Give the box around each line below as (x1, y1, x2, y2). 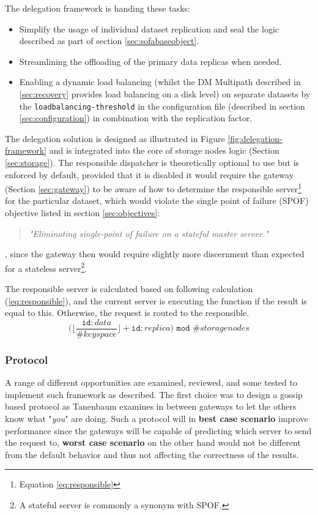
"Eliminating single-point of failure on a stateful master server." (29, 227, 268, 239)
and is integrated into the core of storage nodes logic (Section (49, 144, 279, 157)
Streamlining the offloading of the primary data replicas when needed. (19, 55, 282, 67)
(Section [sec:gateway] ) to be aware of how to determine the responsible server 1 (5, 181, 302, 195)
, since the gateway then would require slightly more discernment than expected (5, 247, 305, 260)
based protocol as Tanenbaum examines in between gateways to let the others (5, 400, 297, 413)
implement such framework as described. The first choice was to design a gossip (5, 388, 303, 400)
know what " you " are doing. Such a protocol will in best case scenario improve (5, 412, 308, 424)
